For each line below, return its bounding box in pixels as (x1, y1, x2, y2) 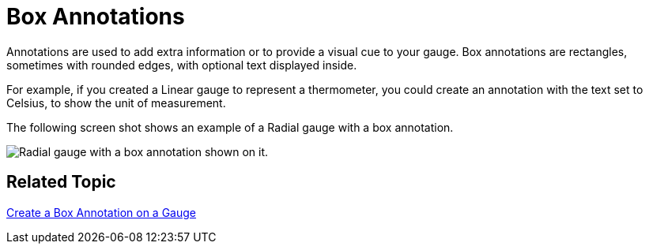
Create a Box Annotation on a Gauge (6, 205, 197, 219)
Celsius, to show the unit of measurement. (6, 95, 226, 110)
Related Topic (6, 172, 116, 192)
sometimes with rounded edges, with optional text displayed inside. (6, 58, 357, 72)
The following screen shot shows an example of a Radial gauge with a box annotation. (6, 120, 454, 134)
